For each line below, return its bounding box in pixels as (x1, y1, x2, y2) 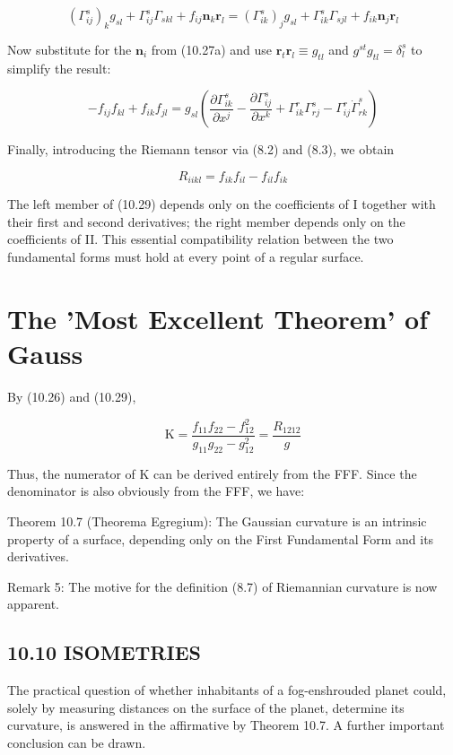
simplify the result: (7, 58, 111, 77)
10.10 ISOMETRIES (7, 638, 201, 666)
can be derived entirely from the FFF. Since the (153, 464, 417, 482)
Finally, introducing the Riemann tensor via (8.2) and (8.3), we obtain (7, 140, 395, 159)
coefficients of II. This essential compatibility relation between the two (7, 230, 394, 248)
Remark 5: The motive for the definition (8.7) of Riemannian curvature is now (7, 577, 438, 595)
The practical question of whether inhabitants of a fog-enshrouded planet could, (7, 681, 447, 699)
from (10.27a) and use (151, 39, 272, 58)
